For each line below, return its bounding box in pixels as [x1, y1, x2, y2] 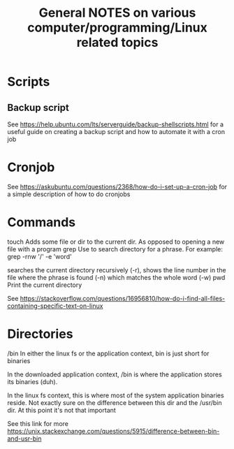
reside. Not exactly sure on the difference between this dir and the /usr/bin [7, 398, 222, 406]
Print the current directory [7, 281, 82, 289]
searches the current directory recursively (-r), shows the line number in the [7, 265, 226, 274]
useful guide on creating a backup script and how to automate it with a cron [7, 128, 226, 135]
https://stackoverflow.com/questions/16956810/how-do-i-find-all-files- [20, 294, 226, 302]
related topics [76, 35, 159, 50]
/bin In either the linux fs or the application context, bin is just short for [7, 349, 210, 358]
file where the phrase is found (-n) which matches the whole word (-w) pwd [7, 273, 226, 281]
